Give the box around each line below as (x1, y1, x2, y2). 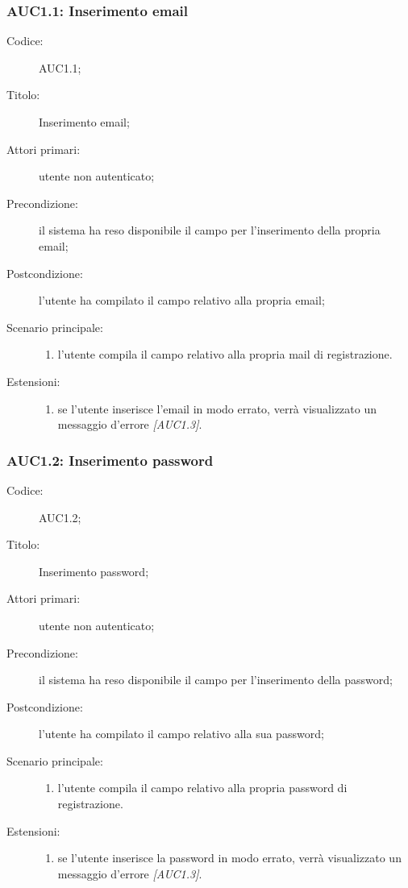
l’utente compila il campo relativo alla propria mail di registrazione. (57, 346, 393, 363)
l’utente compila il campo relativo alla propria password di (57, 779, 348, 796)
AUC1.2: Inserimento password (6, 450, 214, 470)
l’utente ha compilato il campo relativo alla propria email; (39, 292, 325, 309)
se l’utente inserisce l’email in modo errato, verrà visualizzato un (57, 400, 377, 417)
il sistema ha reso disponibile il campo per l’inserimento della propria (39, 222, 381, 239)
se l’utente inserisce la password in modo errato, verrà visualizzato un (57, 849, 402, 866)
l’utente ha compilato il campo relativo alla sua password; (39, 725, 324, 742)
